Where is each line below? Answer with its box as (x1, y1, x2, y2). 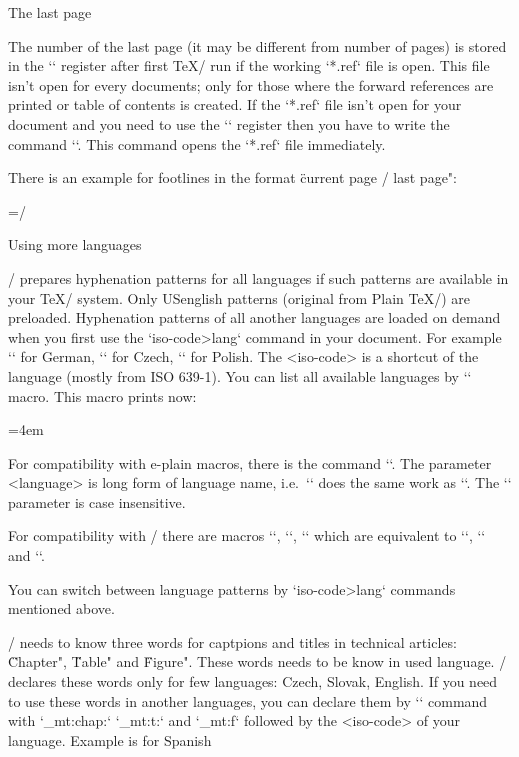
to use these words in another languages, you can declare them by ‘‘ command (8, 690, 488, 711)
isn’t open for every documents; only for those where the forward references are (8, 74, 494, 95)
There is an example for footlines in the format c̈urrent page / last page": (8, 167, 457, 188)
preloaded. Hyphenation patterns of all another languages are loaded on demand (8, 307, 501, 328)
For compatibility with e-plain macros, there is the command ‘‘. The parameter (8, 452, 492, 473)
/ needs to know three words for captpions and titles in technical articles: (8, 631, 457, 652)
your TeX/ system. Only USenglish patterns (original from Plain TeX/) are (8, 287, 470, 308)
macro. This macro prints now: (8, 385, 197, 406)
